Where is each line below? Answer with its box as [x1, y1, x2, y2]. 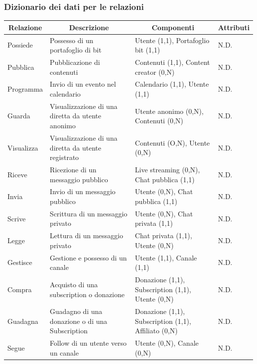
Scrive [7, 213, 26, 223]
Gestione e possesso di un [49, 252, 127, 262]
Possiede [7, 40, 33, 50]
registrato [49, 152, 79, 162]
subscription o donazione [49, 289, 125, 299]
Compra [7, 284, 32, 294]
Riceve [7, 169, 27, 179]
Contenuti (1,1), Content [135, 57, 210, 67]
